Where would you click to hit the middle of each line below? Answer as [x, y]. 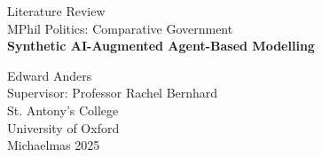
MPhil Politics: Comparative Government [120, 28]
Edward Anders [50, 75]
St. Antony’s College [63, 110]
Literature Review [56, 11]
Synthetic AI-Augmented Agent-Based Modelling [161, 46]
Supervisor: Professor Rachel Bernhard [113, 93]
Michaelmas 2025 [54, 145]
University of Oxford [63, 127]
